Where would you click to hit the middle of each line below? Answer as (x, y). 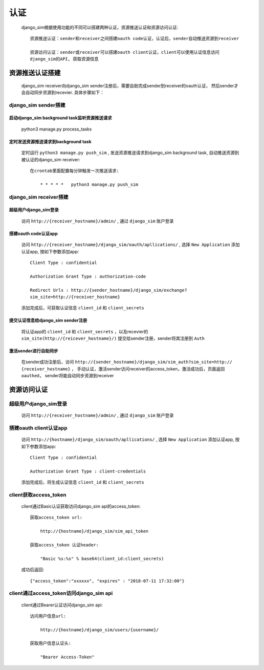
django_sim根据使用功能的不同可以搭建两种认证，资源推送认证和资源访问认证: (100, 27)
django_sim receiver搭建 (39, 197)
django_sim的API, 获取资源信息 (64, 59)
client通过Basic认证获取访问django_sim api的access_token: (81, 506)
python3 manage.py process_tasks (56, 129)
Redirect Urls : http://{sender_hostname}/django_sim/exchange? (109, 290)
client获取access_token (38, 495)
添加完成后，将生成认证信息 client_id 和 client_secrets (83, 482)
